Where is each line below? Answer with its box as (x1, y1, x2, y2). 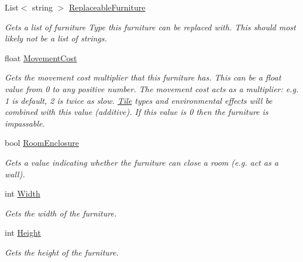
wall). (5, 167, 25, 180)
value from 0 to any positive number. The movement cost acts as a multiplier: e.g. (5, 82, 299, 95)
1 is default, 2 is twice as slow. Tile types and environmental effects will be (5, 94, 273, 106)
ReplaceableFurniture (69, 1, 146, 13)
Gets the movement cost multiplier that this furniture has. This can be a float (5, 71, 281, 83)
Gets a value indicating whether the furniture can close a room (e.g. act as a (5, 156, 278, 168)
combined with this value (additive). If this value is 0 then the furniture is (5, 106, 268, 118)
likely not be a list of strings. (5, 32, 107, 44)
